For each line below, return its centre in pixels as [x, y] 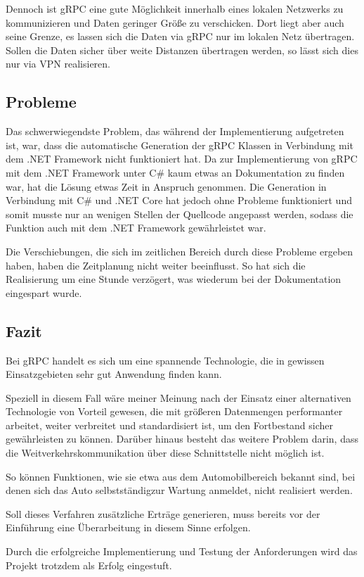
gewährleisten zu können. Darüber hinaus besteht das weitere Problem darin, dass [182, 439]
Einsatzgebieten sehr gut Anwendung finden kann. [114, 374]
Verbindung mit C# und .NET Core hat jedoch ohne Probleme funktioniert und [179, 200]
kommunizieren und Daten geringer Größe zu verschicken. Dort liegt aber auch [175, 22]
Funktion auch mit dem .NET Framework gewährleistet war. [136, 228]
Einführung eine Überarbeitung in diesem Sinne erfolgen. [128, 527]
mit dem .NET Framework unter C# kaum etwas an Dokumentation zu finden [175, 172]
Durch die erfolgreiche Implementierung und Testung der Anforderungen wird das [182, 551]
